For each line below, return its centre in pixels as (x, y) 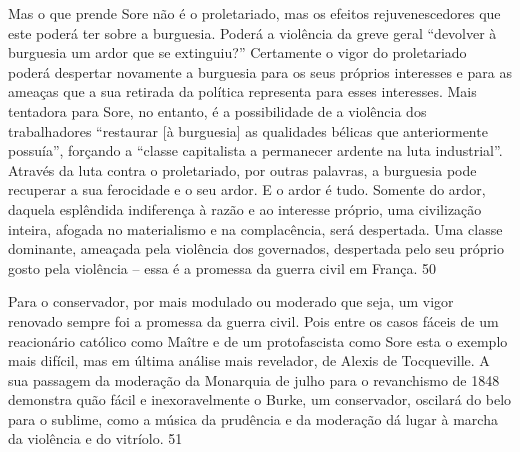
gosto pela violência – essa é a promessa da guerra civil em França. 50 (222, 267)
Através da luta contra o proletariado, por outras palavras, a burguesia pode (242, 169)
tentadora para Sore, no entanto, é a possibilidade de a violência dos (217, 110)
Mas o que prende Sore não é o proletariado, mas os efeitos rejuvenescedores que (254, 13)
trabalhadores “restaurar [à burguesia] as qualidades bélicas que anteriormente (248, 130)
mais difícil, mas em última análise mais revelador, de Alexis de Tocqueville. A (249, 360)
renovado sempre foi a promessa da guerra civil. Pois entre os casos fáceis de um (253, 320)
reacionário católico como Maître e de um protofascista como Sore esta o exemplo (258, 340)
